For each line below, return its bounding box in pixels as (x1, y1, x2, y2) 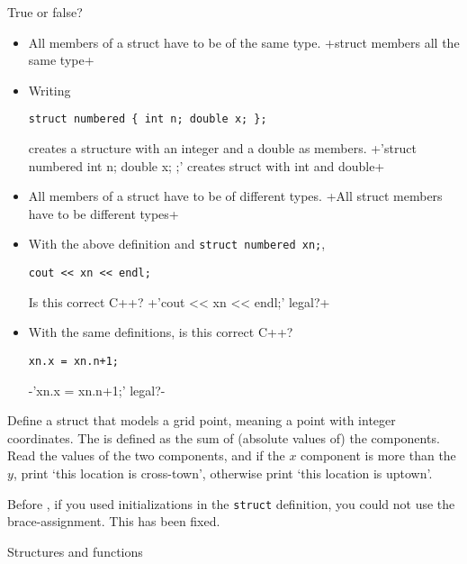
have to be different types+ (28, 204, 179, 223)
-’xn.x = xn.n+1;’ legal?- (28, 380, 166, 399)
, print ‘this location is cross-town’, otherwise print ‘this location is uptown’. (13, 463, 433, 482)
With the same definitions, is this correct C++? (28, 323, 293, 341)
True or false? (7, 3, 83, 21)
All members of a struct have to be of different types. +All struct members (28, 186, 443, 205)
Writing (28, 80, 71, 99)
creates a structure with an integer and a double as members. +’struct (28, 139, 417, 158)
